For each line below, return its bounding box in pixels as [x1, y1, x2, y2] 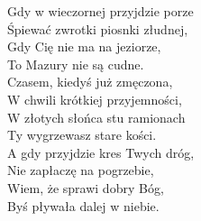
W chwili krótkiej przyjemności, [7, 89, 182, 108]
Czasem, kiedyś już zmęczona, [7, 72, 173, 91]
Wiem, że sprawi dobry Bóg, [7, 178, 164, 197]
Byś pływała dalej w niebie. [7, 196, 160, 215]
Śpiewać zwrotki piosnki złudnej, [7, 19, 188, 38]
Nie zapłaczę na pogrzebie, [7, 161, 154, 180]
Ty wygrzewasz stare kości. [7, 125, 157, 144]
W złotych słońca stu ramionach [7, 107, 186, 126]
